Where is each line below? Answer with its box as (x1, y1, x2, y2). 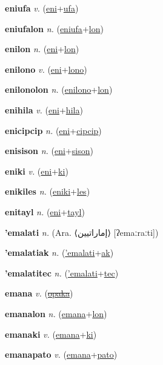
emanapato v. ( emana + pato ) (5, 348, 118, 361)
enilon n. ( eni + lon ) (5, 42, 79, 55)
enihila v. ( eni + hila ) (5, 103, 83, 116)
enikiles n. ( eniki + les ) (5, 185, 90, 198)
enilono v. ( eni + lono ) (5, 62, 87, 75)
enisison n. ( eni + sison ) (5, 144, 93, 157)
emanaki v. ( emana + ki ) (5, 327, 97, 340)
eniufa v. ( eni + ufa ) (5, 2, 79, 14)
